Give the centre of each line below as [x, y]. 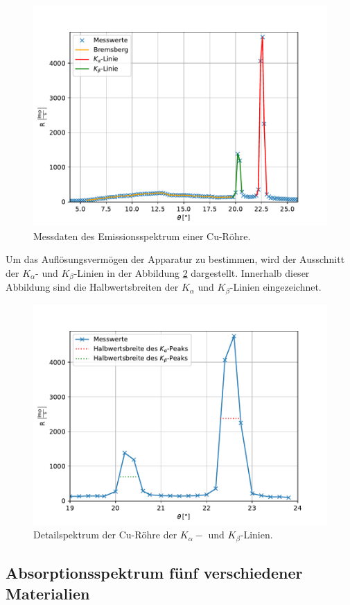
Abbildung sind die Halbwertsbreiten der [92, 287]
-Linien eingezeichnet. [275, 287]
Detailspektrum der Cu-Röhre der [105, 535]
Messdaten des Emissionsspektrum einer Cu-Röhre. [142, 236]
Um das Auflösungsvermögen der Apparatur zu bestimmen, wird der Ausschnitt [175, 259]
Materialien [48, 593]
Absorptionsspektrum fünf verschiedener [154, 573]
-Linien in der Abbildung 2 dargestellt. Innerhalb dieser [192, 272]
